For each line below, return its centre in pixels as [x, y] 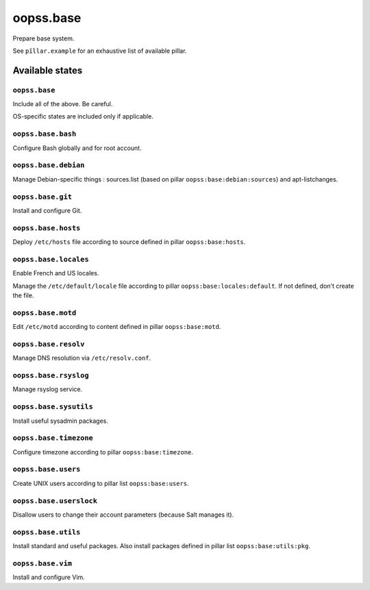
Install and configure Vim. [49, 577]
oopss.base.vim [42, 563]
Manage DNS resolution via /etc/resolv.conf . [82, 358]
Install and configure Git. [47, 210]
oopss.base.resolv [49, 344]
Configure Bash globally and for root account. [77, 148]
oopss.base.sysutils [53, 407]
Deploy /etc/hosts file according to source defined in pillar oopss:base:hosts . [129, 242]
